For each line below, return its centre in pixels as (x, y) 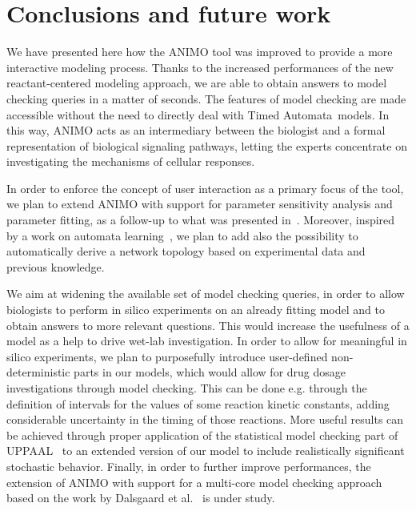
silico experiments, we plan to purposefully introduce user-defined (167, 356)
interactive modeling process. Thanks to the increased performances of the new (200, 67)
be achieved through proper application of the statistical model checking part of (202, 435)
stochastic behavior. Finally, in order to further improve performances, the (189, 466)
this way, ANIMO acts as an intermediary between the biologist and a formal (196, 130)
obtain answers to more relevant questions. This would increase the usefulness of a (208, 325)
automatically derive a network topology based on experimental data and (186, 251)
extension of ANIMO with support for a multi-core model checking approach (194, 482)
